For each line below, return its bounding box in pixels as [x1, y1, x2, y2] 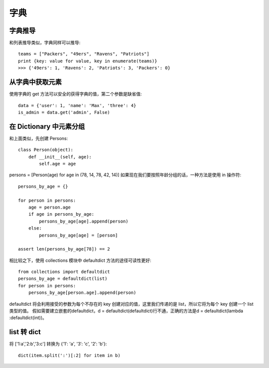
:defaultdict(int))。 [9, 315, 47, 321]
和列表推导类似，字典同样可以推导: [9, 40, 81, 46]
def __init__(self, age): [28, 154, 92, 159]
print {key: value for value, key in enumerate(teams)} [18, 58, 157, 64]
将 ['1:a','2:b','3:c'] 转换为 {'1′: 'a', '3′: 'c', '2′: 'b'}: [9, 341, 107, 347]
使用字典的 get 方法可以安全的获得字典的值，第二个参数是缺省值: [9, 91, 142, 97]
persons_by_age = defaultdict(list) [18, 276, 108, 281]
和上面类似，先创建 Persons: [9, 135, 68, 141]
